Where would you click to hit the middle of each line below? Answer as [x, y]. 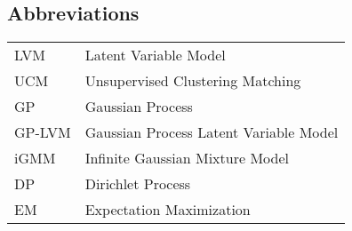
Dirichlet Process [138, 184]
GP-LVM [43, 132]
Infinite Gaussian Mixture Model [187, 158]
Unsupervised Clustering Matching [193, 81]
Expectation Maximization [168, 210]
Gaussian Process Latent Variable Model [212, 132]
